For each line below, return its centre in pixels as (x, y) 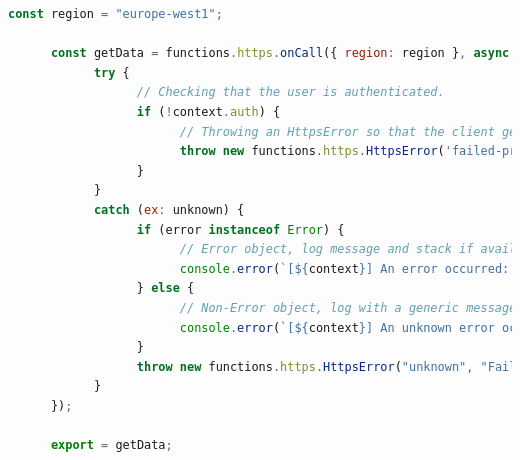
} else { (165, 288)
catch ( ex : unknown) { (169, 209)
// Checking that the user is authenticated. (290, 92)
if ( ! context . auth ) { (208, 111)
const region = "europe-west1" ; (115, 14)
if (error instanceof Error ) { (240, 229)
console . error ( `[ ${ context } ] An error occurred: (344, 268)
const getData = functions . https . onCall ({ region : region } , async (280, 53)
